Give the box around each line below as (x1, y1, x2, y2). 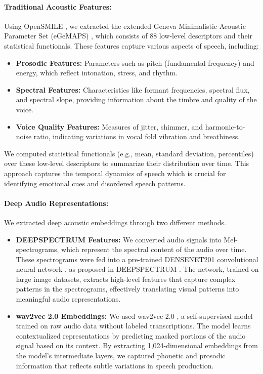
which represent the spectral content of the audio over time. (61, 244, 247, 255)
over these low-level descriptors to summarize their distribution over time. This (4, 158, 249, 169)
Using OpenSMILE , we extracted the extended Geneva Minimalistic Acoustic (4, 20, 246, 31)
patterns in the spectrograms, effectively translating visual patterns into (16, 283, 239, 294)
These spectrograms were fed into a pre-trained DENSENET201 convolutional (16, 254, 258, 264)
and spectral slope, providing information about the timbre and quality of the (16, 94, 257, 105)
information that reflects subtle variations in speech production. (16, 360, 214, 370)
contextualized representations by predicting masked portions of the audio (16, 330, 246, 341)
